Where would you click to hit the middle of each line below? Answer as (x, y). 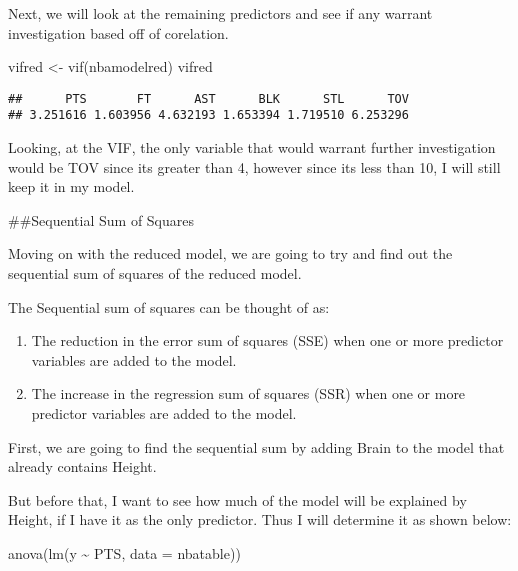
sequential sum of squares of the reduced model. (155, 273)
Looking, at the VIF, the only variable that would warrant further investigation (252, 147)
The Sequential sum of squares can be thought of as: (169, 306)
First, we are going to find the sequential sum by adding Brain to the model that (256, 446)
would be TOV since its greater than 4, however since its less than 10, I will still (254, 166)
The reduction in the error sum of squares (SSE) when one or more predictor (267, 340)
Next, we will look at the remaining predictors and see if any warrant (220, 13)
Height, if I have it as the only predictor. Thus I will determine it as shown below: (260, 519)
